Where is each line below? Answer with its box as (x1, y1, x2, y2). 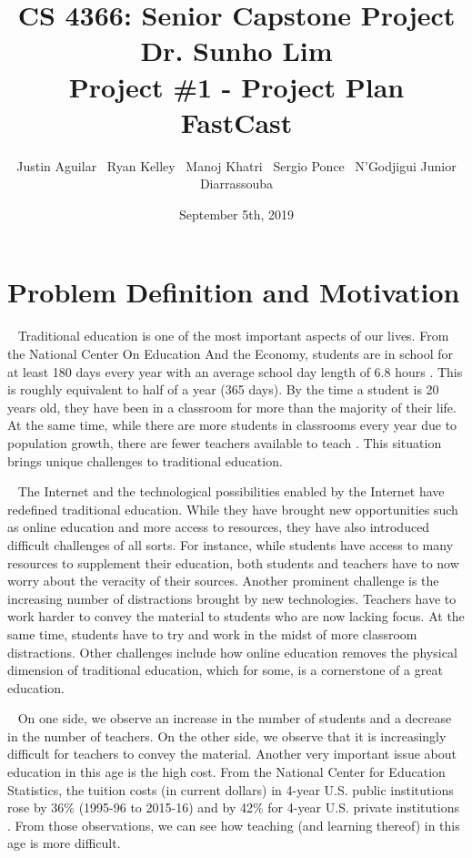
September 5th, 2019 (178, 204, 295, 223)
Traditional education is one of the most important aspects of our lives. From (17, 326, 449, 345)
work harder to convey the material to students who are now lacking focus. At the (7, 607, 465, 626)
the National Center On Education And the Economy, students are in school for (7, 344, 453, 363)
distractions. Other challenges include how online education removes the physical (7, 642, 457, 661)
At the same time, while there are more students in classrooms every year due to (7, 415, 457, 434)
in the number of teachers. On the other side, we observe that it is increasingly (7, 726, 447, 745)
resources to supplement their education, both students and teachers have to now (7, 553, 459, 572)
